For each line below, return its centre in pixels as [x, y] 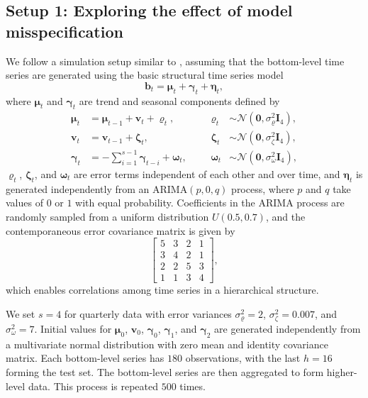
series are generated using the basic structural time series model [145, 75]
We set [21, 313]
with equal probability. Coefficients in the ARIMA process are [210, 203]
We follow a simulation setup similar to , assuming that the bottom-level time [175, 61]
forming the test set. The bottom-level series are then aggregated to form [165, 372]
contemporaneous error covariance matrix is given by [121, 230]
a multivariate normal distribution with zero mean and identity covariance [167, 344]
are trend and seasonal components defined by [179, 100]
